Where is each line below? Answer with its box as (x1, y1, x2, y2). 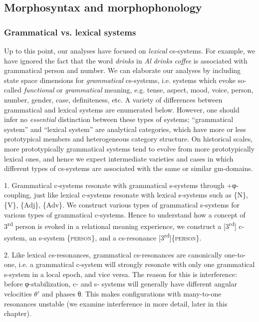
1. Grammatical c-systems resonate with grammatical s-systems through (4, 179, 225, 190)
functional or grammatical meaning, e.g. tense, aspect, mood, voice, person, (23, 84, 254, 95)
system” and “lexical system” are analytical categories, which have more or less (4, 123, 246, 134)
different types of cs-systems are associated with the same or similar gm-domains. (4, 163, 253, 173)
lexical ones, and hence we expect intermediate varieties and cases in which (4, 153, 234, 163)
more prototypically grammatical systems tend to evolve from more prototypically (4, 143, 255, 153)
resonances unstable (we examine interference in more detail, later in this (4, 298, 228, 308)
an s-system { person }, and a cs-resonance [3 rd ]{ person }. (29, 231, 202, 242)
